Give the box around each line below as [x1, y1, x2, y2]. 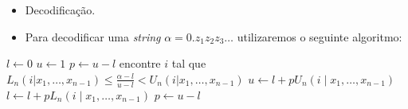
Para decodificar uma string [25, 28, 161, 45]
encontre [119, 55, 161, 72]
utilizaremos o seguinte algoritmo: [237, 28, 402, 45]
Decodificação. [25, 2, 96, 18]
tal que [171, 55, 206, 72]
